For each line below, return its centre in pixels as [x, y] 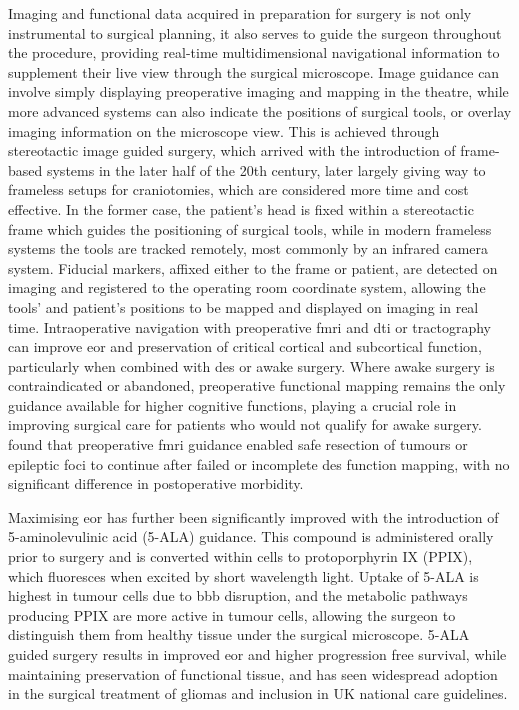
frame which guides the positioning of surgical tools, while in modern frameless [250, 228]
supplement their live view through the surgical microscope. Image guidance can [254, 71]
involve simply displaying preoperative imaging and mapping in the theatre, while [258, 91]
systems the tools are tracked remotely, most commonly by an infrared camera [248, 248]
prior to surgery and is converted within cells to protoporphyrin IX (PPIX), [240, 556]
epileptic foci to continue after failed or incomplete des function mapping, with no [259, 463]
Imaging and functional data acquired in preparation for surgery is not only [240, 13]
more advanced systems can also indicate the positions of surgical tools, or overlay [260, 110]
